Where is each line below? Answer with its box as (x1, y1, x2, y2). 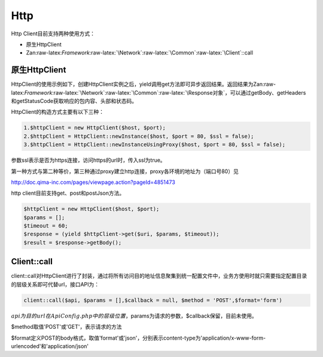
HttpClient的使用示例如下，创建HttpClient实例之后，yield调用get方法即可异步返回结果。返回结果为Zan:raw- (11, 81, 276, 88)
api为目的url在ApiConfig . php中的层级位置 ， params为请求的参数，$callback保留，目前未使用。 (11, 312, 257, 319)
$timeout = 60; (23, 222, 68, 229)
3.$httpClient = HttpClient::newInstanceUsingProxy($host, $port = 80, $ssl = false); (23, 141, 286, 148)
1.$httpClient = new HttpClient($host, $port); (23, 125, 166, 131)
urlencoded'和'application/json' (11, 342, 89, 350)
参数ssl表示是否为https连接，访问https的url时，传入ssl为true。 (11, 156, 166, 164)
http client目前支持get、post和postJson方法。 (11, 189, 125, 197)
